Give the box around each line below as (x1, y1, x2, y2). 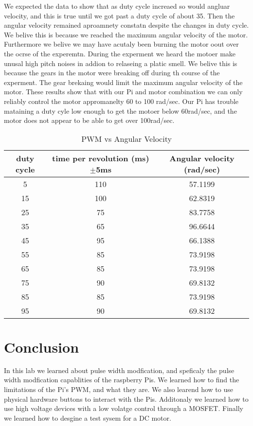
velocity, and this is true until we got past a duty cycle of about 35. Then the (4, 10, 235, 20)
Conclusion (4, 337, 79, 357)
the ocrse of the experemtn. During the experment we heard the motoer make (4, 48, 236, 58)
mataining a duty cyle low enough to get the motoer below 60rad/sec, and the (4, 105, 237, 116)
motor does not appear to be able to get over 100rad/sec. (4, 115, 175, 125)
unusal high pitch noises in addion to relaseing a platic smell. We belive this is (4, 58, 237, 68)
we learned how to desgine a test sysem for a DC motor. (4, 412, 171, 423)
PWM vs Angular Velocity (81, 133, 172, 144)
